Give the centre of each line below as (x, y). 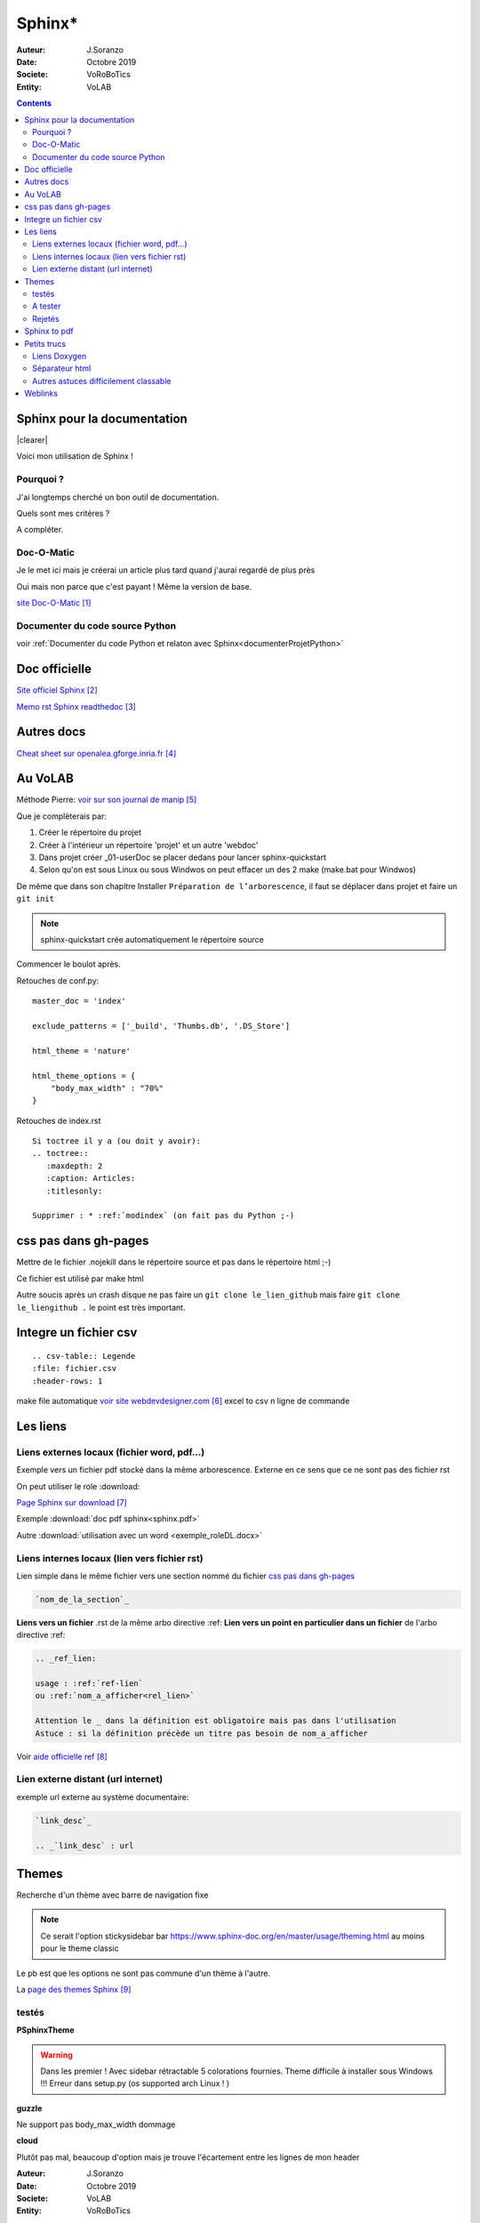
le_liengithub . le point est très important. (101, 1307)
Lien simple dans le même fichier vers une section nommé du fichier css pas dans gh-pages (186, 1576)
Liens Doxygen (60, 356)
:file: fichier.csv (75, 1368)
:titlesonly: (74, 1191)
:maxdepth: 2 (74, 1166)
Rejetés (46, 318)
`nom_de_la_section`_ (82, 1599)
